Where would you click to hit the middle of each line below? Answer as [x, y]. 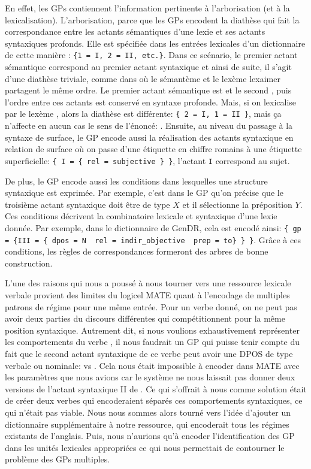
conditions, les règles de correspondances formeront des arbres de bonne [137, 251]
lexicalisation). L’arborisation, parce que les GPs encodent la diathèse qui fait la [152, 19]
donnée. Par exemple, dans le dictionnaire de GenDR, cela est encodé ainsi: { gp [153, 227]
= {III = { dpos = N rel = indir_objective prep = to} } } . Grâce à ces [153, 239]
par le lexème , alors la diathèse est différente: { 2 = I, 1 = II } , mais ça [143, 114]
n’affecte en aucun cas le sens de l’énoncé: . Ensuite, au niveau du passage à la [149, 125]
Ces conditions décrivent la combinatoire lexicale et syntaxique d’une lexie [141, 216]
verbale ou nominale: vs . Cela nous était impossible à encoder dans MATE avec [152, 365]
